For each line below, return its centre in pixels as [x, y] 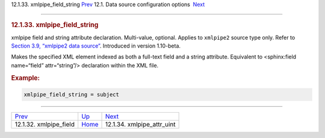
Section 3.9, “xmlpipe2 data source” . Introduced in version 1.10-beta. [96, 46]
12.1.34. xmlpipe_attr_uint [140, 125]
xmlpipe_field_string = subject [72, 95]
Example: [26, 78]
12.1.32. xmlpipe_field [45, 125]
